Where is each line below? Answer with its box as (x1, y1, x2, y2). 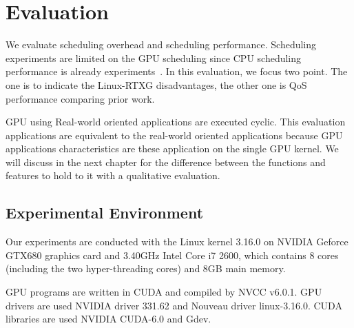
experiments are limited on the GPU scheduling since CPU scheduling (6, 50, 302, 65)
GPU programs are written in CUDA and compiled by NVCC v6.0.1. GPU (6, 285, 322, 299)
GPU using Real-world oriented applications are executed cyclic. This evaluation (6, 114, 346, 129)
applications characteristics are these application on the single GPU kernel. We (6, 141, 339, 156)
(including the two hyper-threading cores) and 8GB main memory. (6, 261, 286, 276)
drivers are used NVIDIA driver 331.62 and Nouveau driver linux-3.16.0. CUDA (6, 298, 342, 312)
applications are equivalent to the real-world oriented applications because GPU (6, 127, 343, 142)
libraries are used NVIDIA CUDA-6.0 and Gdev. (6, 311, 211, 326)
